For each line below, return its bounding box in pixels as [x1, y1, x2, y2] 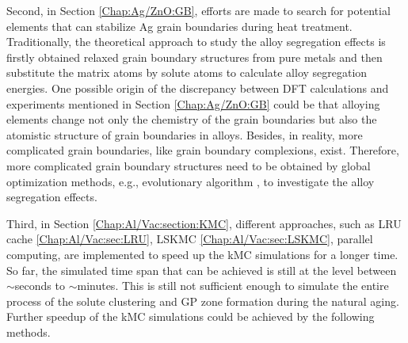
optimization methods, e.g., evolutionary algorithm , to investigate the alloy [6, 173, 375, 189]
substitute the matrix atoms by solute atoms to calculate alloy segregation [6, 64, 368, 81]
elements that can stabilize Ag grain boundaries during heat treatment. [6, 17, 353, 34]
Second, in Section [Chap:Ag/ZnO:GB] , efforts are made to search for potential [6, 2, 391, 18]
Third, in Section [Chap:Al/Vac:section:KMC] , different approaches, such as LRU [6, 215, 402, 231]
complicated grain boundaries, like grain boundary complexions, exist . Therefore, [6, 142, 399, 158]
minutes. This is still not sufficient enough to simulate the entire [77, 277, 389, 294]
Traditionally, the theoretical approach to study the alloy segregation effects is [6, 33, 386, 50]
